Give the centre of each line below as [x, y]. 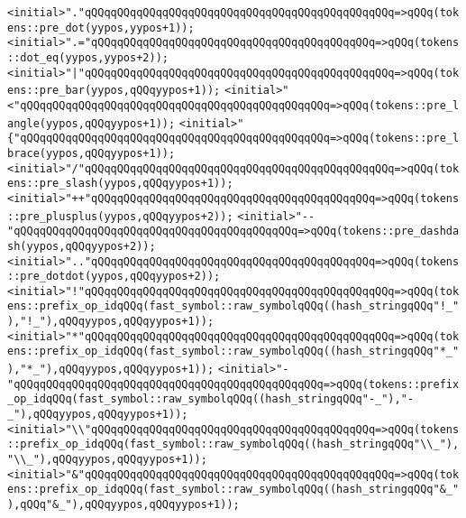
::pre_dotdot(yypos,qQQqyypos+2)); [114, 277]
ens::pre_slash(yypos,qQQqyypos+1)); [120, 184]
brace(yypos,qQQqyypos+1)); [91, 153]
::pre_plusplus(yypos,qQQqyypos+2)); [120, 216]
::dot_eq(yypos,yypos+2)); [88, 57]
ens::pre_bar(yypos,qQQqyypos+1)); [114, 91]
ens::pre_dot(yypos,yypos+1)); [101, 28]
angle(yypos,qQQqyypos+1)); [91, 123]
